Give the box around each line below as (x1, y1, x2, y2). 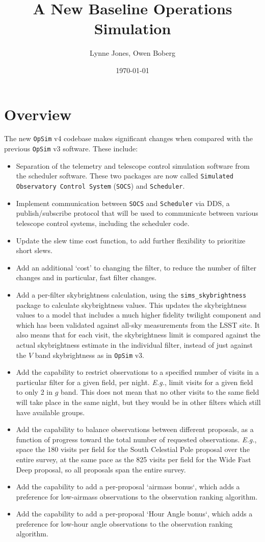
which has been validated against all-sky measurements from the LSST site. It (16, 319, 260, 330)
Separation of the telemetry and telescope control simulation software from (16, 160, 250, 171)
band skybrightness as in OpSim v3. (35, 349, 145, 360)
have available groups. (16, 406, 85, 417)
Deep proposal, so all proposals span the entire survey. (16, 464, 186, 475)
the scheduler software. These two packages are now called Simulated (16, 170, 233, 181)
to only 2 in (16, 387, 52, 397)
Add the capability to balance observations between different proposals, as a (16, 424, 254, 435)
